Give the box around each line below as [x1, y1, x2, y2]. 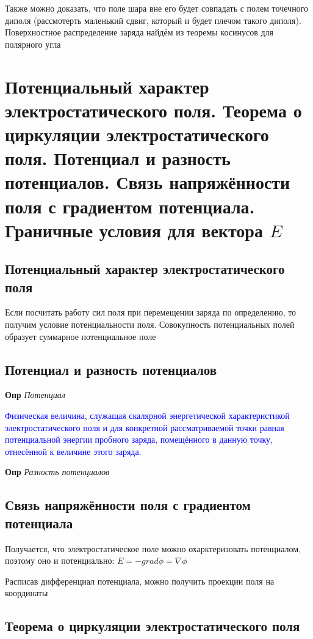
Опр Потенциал [5, 388, 65, 401]
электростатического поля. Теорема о [5, 97, 302, 122]
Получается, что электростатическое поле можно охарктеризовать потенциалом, [5, 542, 301, 555]
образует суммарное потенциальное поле [5, 330, 156, 342]
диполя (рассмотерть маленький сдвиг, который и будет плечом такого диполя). [5, 13, 301, 26]
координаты [5, 586, 48, 599]
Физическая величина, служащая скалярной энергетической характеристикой [5, 409, 290, 422]
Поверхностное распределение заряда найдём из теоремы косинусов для [5, 26, 273, 39]
